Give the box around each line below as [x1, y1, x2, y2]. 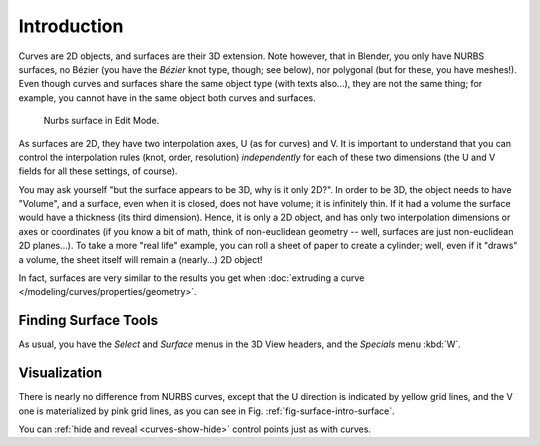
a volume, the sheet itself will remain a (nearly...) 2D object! [18, 253, 264, 265]
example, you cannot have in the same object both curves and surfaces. [18, 91, 317, 104]
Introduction [18, 15, 124, 37]
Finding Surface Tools [18, 312, 159, 329]
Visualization [18, 365, 103, 382]
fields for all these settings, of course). [18, 165, 178, 177]
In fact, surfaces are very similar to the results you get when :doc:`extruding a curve [18, 272, 365, 284]
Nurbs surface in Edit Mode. [43, 115, 160, 127]
